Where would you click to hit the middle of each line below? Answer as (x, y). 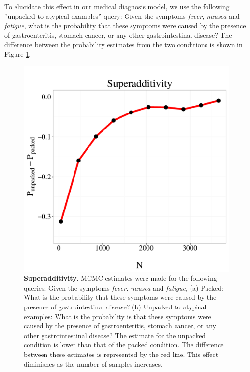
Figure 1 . (18, 54)
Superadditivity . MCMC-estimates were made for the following (120, 278)
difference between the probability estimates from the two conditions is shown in (124, 44)
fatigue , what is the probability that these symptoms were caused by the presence (125, 25)
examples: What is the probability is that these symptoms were (118, 316)
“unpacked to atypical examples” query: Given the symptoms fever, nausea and (122, 16)
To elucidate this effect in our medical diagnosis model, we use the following (117, 6)
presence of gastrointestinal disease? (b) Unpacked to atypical (115, 306)
